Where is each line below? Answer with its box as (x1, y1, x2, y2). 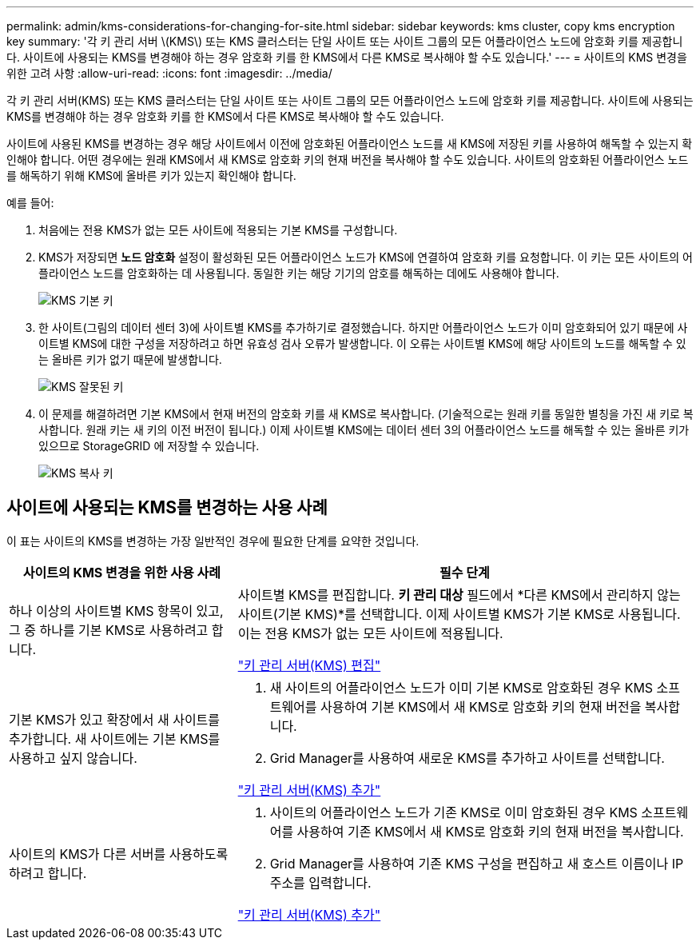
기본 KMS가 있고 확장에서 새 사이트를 (9, 711, 221, 728)
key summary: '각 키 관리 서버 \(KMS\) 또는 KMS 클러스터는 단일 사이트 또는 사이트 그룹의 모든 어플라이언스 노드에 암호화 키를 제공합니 (6, 34, 683, 48)
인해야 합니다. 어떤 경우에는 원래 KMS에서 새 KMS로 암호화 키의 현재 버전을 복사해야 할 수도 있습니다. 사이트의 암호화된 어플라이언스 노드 (6, 153, 689, 166)
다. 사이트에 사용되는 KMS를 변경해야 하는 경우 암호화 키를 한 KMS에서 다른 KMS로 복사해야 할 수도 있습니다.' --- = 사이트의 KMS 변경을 (6, 50, 687, 64)
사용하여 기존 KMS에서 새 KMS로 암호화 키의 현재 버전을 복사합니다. (296, 823, 684, 840)
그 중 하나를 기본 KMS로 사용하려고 (9, 621, 209, 638)
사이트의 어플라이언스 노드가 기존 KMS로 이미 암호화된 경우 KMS (269, 804, 638, 820)
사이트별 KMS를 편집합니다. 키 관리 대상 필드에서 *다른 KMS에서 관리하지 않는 (237, 586, 681, 603)
